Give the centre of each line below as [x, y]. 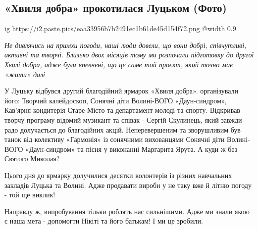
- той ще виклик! [30, 195]
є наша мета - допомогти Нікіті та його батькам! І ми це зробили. [104, 221]
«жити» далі [25, 74]
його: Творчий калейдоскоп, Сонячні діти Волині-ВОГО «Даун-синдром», [116, 100]
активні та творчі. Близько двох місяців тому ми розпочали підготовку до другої [129, 55]
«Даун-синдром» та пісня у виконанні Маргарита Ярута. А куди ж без [131, 149]
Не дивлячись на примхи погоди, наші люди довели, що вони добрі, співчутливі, [126, 45]
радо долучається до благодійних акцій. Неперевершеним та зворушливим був [123, 129]
